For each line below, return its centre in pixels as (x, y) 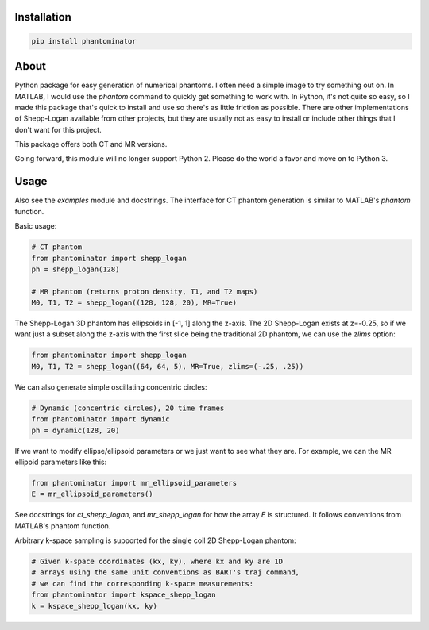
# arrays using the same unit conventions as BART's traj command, (166, 572)
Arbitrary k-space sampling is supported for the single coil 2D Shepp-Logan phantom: (156, 540)
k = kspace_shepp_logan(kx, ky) (95, 606)
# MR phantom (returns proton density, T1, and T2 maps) (145, 291)
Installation (43, 17)
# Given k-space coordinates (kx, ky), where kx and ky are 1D (157, 562)
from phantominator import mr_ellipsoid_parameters (134, 483)
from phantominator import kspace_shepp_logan (124, 595)
